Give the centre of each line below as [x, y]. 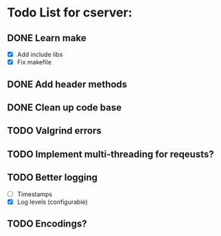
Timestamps [35, 194]
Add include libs [40, 54]
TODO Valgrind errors [54, 131]
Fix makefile [34, 62]
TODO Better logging [53, 177]
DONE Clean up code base [65, 107]
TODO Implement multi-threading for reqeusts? [110, 154]
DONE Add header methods [67, 84]
